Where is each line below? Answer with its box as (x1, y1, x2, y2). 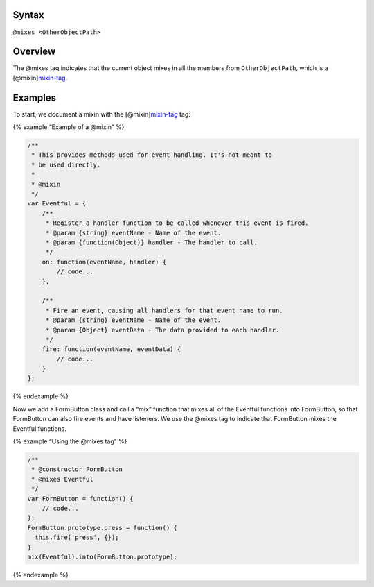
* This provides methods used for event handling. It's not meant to (31, 151, 273, 159)
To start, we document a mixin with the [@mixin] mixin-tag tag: (12, 110, 190, 118)
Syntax (12, 9, 44, 21)
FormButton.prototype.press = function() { (27, 524, 178, 531)
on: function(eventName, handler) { (42, 257, 166, 266)
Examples (12, 92, 57, 103)
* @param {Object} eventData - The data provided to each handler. (45, 326, 280, 334)
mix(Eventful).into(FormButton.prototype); (27, 552, 178, 561)
